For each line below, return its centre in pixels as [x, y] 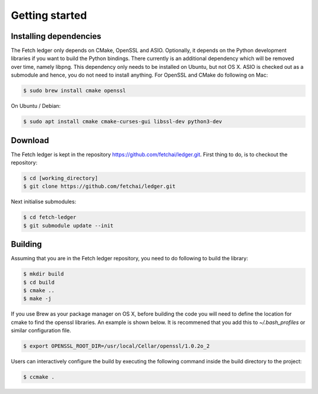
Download [30, 140]
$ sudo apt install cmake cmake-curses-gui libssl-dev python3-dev [123, 122]
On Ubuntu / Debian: [36, 106]
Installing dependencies [56, 36]
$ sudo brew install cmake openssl [74, 91]
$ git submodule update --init [69, 226]
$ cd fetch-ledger [50, 217]
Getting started [49, 15]
